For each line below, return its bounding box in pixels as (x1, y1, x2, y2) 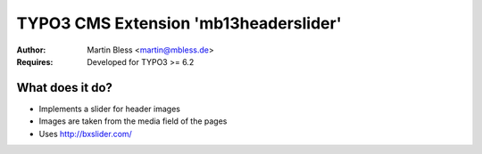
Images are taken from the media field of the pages (38, 116, 228, 126)
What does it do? (16, 80, 113, 95)
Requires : (16, 56, 54, 67)
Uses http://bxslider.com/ (38, 128, 133, 139)
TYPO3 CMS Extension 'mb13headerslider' (16, 13, 343, 33)
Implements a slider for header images (38, 103, 180, 114)
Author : (16, 45, 46, 55)
